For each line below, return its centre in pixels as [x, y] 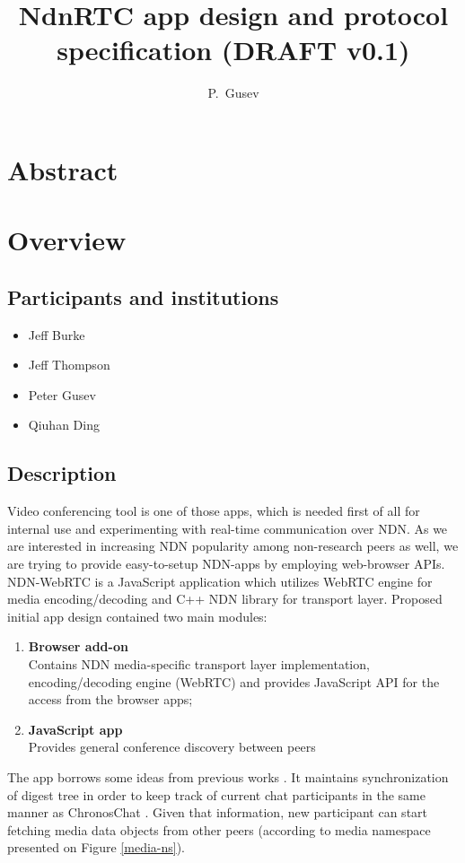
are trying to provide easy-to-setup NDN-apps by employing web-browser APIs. [226, 564]
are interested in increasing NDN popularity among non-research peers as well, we [233, 546]
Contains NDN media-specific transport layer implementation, [199, 664]
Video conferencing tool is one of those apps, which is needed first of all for [214, 511]
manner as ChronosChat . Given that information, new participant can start [218, 812]
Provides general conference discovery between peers [172, 747]
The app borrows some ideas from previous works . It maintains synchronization [228, 776]
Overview [67, 240]
